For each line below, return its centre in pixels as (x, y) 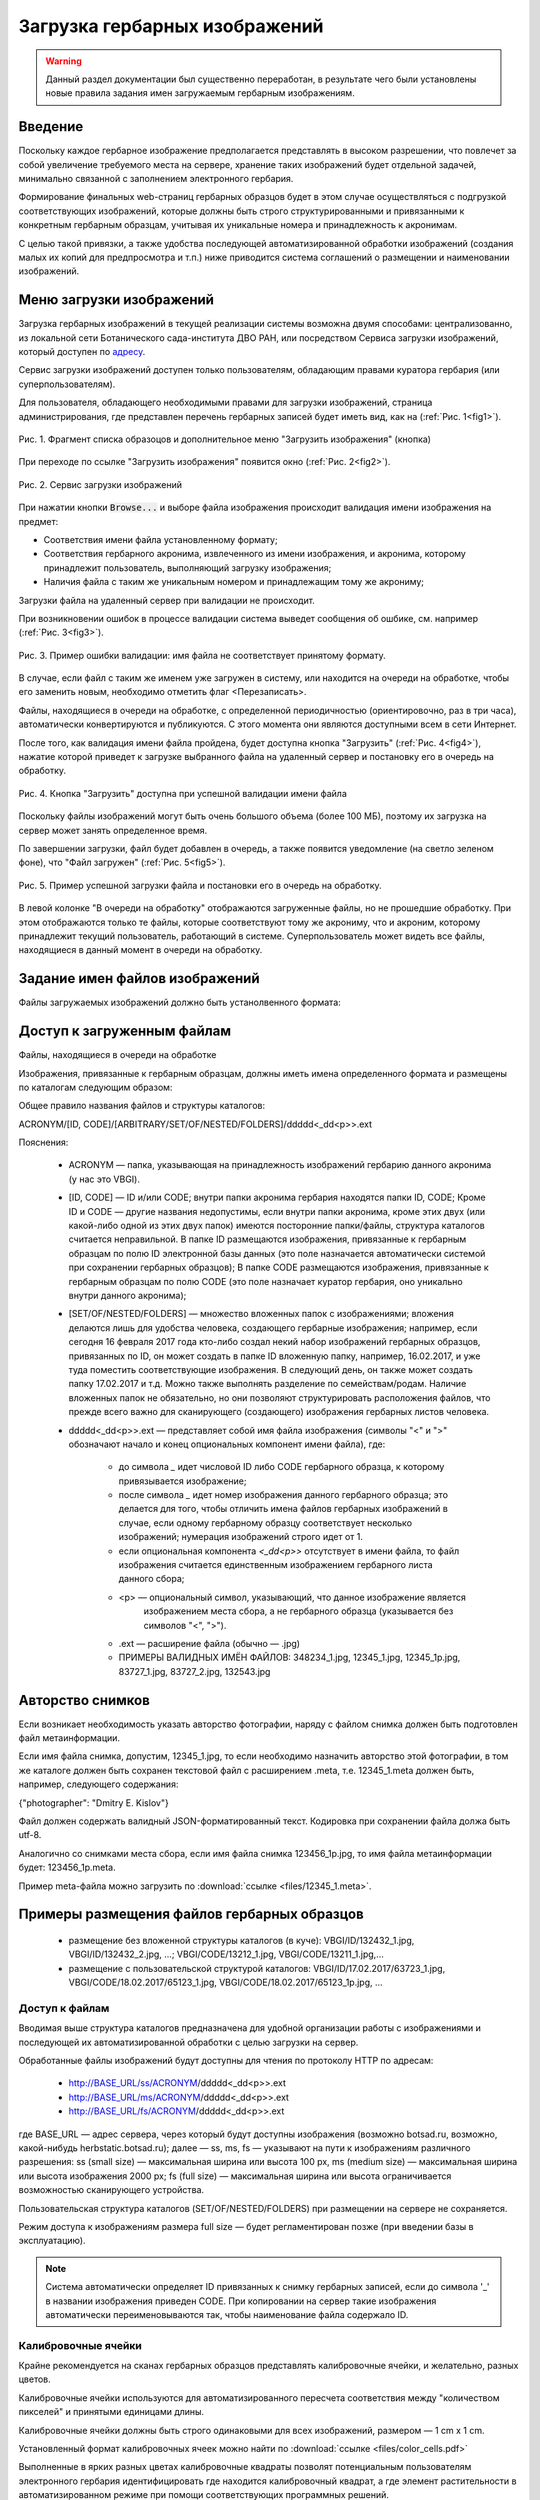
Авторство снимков (84, 1700)
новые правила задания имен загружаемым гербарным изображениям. (200, 93)
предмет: (38, 521)
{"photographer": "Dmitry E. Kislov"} (93, 1802)
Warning (63, 61)
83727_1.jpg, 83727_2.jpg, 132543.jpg (194, 1671)
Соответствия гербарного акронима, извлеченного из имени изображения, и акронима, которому (255, 554)
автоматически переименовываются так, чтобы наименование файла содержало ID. (227, 2314)
